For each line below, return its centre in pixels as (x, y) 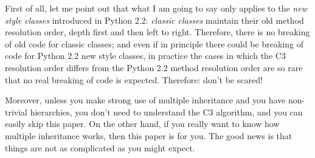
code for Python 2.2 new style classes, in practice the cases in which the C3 (145, 56)
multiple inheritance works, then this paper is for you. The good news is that (149, 135)
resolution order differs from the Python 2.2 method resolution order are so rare (154, 67)
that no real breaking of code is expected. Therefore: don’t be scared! (134, 79)
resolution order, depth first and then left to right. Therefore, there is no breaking (157, 32)
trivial (16, 112)
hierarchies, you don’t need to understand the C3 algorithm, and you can (166, 112)
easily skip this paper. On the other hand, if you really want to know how (142, 124)
